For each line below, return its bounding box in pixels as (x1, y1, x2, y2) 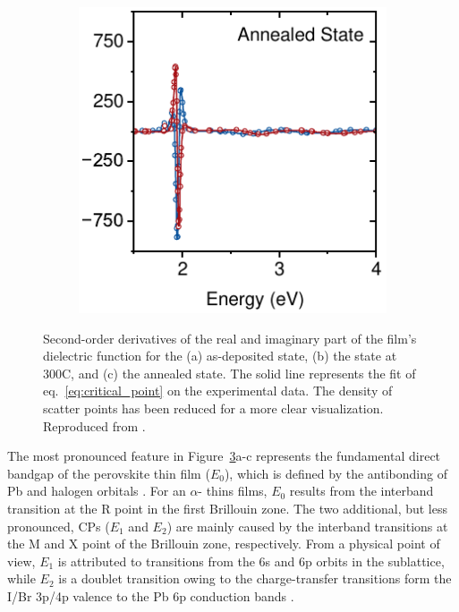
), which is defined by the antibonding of (224, 463, 447, 482)
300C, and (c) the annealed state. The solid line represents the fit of (43, 363, 416, 382)
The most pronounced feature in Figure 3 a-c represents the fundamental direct (7, 446, 441, 465)
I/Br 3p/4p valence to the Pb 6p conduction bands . (7, 586, 294, 605)
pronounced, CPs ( (7, 516, 110, 535)
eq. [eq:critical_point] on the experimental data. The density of (43, 381, 393, 400)
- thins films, (198, 481, 268, 500)
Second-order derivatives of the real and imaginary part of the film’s (43, 328, 417, 347)
